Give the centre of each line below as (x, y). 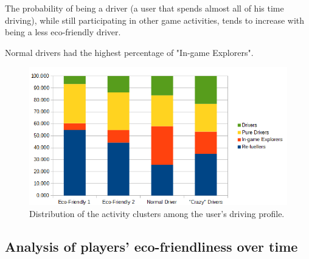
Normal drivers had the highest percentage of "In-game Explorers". (129, 52)
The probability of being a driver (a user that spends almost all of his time (144, 8)
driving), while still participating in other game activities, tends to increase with (155, 20)
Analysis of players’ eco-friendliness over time (151, 246)
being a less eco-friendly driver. (63, 32)
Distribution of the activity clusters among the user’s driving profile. (157, 213)
